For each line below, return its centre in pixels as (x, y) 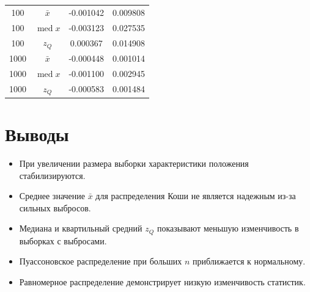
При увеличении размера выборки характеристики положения (134, 163)
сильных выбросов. (55, 207)
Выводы (37, 133)
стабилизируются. (52, 175)
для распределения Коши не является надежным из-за (196, 196)
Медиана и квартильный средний (81, 228)
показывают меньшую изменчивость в (228, 228)
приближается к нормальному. (249, 261)
